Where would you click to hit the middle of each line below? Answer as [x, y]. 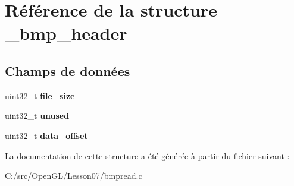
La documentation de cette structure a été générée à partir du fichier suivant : [147, 155]
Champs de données [68, 70]
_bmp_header [66, 33]
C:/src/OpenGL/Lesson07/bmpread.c [73, 176]
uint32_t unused [37, 116]
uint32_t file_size [40, 95]
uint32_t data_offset [46, 135]
